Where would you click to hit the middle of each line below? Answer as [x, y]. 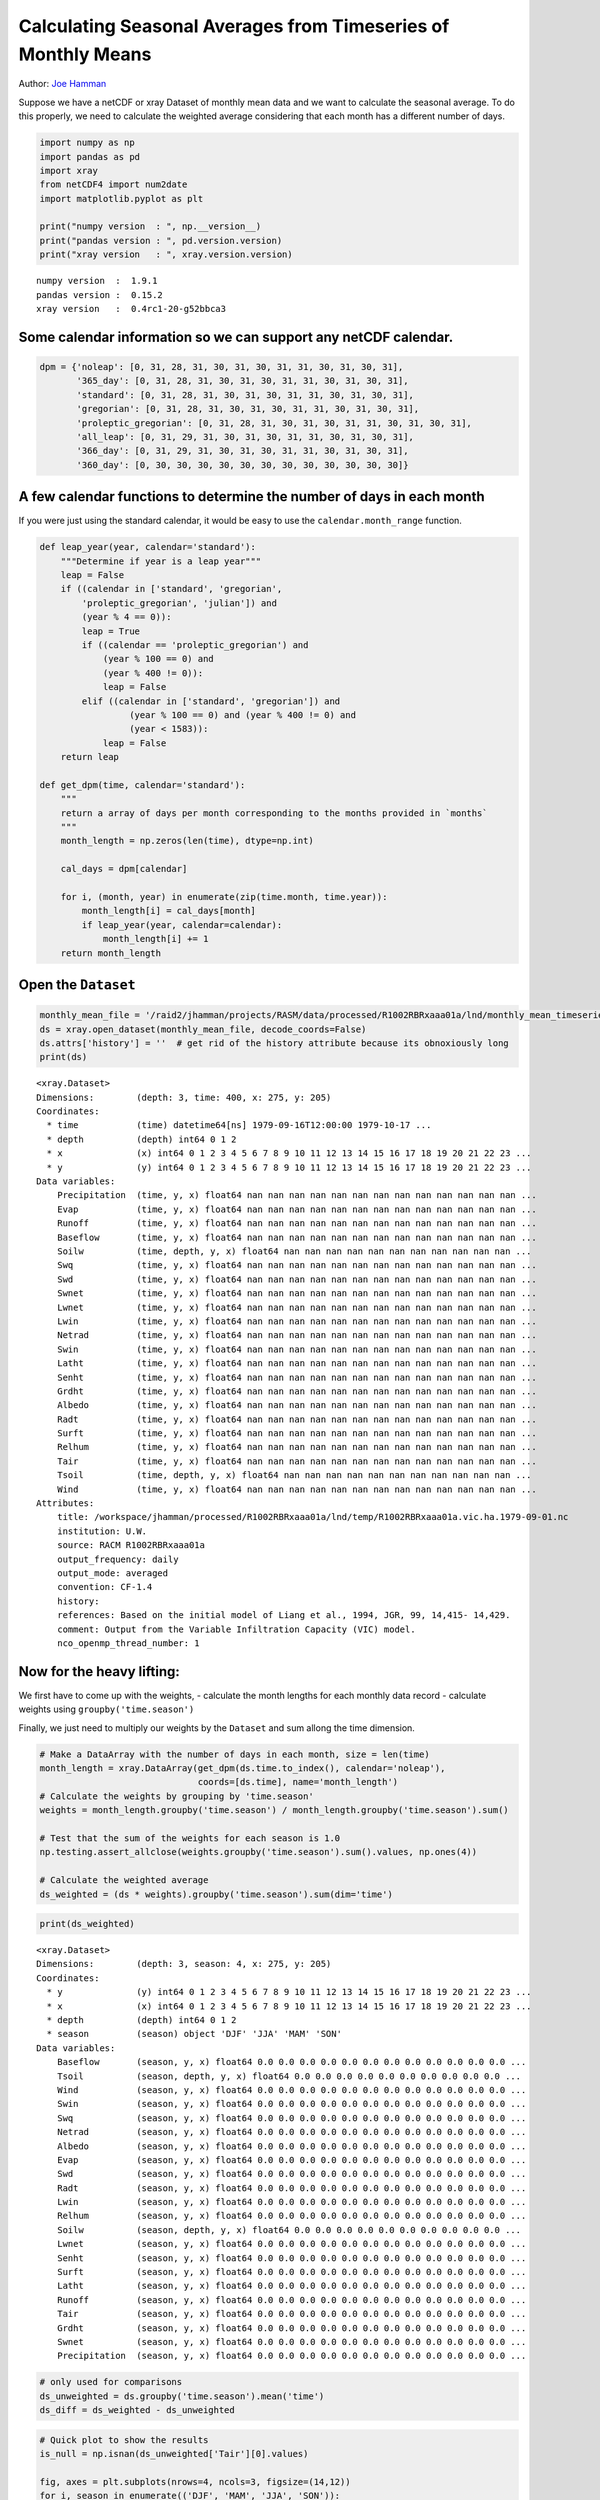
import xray [69, 170]
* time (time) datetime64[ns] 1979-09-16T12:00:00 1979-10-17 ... [239, 1125]
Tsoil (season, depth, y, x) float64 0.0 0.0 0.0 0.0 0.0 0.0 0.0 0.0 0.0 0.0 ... [289, 2076]
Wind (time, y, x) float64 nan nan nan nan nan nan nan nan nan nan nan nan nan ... [296, 1489]
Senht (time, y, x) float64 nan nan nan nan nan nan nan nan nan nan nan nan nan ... [296, 1377]
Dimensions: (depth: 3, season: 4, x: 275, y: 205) [184, 1964]
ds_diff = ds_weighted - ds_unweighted [137, 2410]
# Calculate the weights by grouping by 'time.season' [176, 1796]
